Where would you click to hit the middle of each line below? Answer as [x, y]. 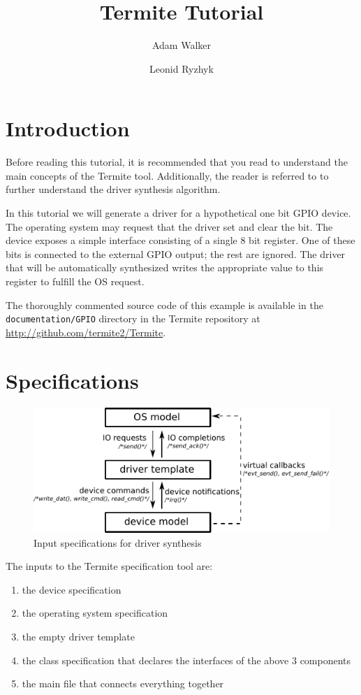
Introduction [68, 128]
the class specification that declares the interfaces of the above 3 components [186, 660]
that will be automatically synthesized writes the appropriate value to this [165, 267]
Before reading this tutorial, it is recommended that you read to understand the [177, 162]
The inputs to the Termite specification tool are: [109, 566]
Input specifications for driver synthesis [118, 542]
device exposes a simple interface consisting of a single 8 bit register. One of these [180, 240]
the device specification [72, 589]
